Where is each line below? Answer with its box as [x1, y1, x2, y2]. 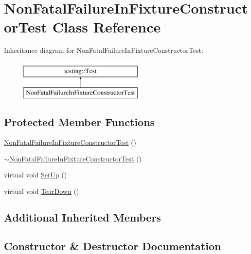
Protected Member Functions [4, 114, 155, 129]
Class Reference [52, 17, 161, 37]
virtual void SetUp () [4, 170, 67, 180]
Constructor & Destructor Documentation [4, 238, 221, 253]
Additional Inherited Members [4, 210, 161, 225]
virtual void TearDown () [4, 186, 79, 196]
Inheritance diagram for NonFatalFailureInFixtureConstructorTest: [4, 45, 203, 55]
